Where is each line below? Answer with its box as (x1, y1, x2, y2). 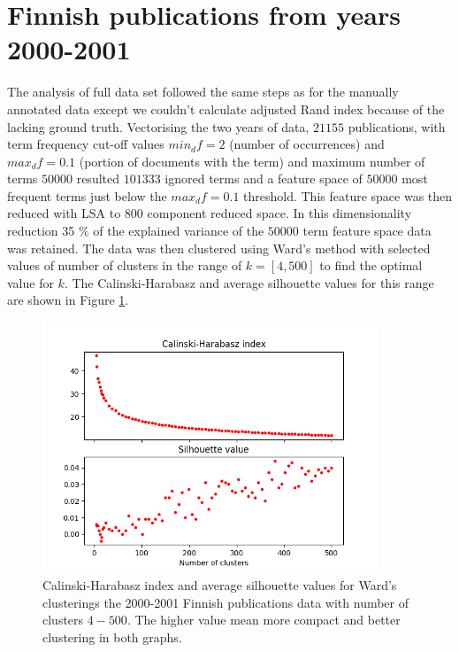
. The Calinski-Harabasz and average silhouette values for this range (64, 273, 434, 291)
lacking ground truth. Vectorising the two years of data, (7, 117, 310, 136)
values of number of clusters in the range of (7, 256, 242, 275)
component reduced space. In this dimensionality (147, 204, 412, 222)
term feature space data (302, 221, 432, 240)
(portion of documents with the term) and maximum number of (79, 151, 425, 170)
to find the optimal (319, 256, 423, 275)
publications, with (348, 117, 446, 136)
